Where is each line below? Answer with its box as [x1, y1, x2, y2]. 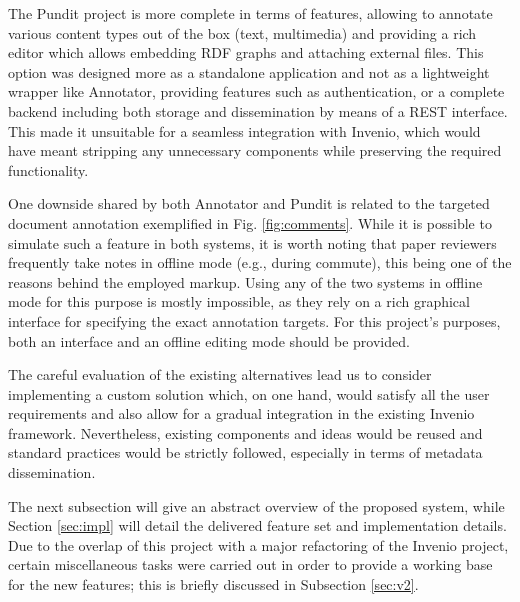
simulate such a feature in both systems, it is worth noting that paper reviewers [8, 232, 497, 253]
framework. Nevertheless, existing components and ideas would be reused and [8, 422, 483, 443]
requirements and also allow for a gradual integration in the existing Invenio [8, 403, 475, 424]
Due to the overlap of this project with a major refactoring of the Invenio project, [8, 534, 509, 555]
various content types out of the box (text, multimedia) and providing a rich [8, 22, 477, 43]
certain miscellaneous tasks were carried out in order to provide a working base [8, 554, 493, 575]
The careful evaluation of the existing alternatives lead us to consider [8, 364, 432, 385]
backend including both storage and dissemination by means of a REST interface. [8, 100, 508, 121]
